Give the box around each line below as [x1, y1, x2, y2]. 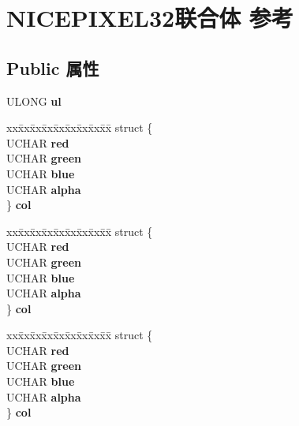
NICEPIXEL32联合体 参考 [6, 2, 293, 34]
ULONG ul [6, 92, 62, 109]
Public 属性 [6, 55, 99, 80]
